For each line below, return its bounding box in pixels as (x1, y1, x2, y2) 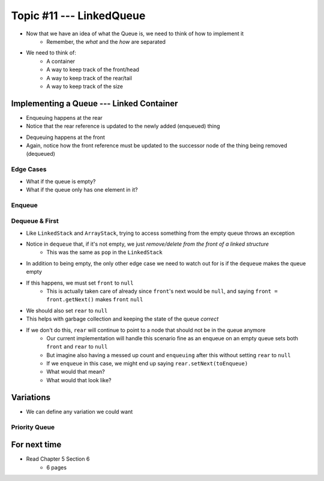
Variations (11, 392, 51, 403)
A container (46, 58, 75, 65)
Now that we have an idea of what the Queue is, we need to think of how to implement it (26, 30, 244, 37)
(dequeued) (26, 150, 55, 158)
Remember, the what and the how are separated (46, 38, 166, 45)
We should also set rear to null (26, 307, 108, 314)
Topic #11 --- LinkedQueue (11, 9, 146, 22)
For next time (11, 440, 62, 450)
